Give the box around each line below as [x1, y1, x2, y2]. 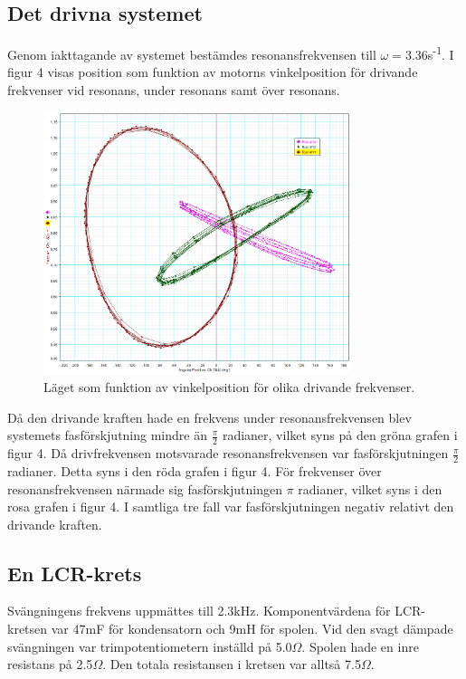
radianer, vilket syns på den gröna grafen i [222, 426, 458, 445]
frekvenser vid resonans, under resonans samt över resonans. [7, 81, 340, 100]
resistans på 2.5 [7, 655, 93, 674]
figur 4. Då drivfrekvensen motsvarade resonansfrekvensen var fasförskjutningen [7, 444, 449, 463]
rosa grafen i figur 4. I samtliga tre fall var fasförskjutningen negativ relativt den [7, 497, 454, 516]
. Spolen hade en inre [301, 636, 419, 655]
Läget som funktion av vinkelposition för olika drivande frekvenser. [43, 378, 415, 397]
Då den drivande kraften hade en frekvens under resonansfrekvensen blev [7, 407, 412, 426]
